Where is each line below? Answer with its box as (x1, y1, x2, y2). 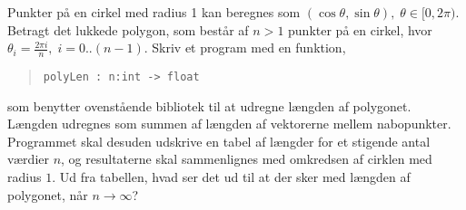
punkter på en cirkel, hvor (288, 20, 432, 39)
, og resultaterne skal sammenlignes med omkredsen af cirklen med (61, 149, 432, 168)
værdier (7, 149, 49, 168)
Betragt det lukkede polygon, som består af (7, 20, 249, 39)
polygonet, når (7, 185, 88, 204)
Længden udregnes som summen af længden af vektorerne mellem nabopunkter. (7, 114, 451, 133)
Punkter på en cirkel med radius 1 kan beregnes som (7, 3, 301, 21)
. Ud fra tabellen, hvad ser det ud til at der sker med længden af (52, 167, 411, 186)
